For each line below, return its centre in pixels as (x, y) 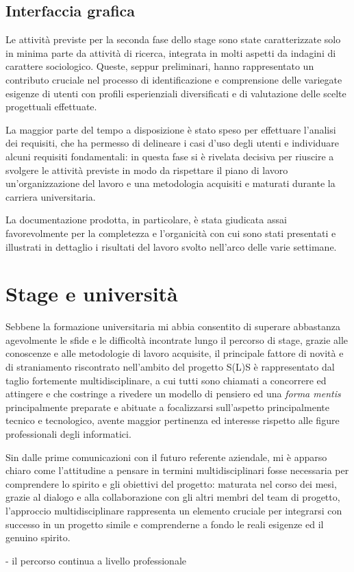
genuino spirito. (38, 537)
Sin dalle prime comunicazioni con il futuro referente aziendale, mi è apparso (166, 457)
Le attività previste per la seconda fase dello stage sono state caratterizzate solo (173, 39)
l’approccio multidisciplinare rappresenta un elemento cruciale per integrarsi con (174, 510)
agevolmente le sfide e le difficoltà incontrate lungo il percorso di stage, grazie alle (177, 339)
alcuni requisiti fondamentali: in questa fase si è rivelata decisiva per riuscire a (170, 156)
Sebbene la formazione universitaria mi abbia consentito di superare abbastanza (173, 326)
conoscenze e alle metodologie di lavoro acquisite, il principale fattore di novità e (175, 353)
